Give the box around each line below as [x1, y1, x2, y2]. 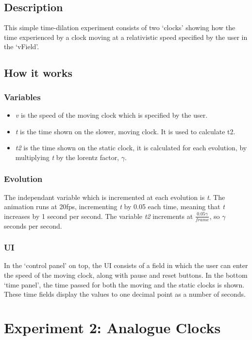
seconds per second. [4, 220, 62, 231]
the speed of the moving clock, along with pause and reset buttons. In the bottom [4, 270, 248, 280]
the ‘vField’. [4, 41, 39, 52]
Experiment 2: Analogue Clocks [4, 317, 221, 337]
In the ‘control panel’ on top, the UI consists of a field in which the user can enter [4, 260, 248, 270]
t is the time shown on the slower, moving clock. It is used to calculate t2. [15, 126, 235, 136]
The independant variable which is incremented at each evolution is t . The [4, 192, 225, 202]
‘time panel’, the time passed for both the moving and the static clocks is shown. [4, 279, 245, 289]
